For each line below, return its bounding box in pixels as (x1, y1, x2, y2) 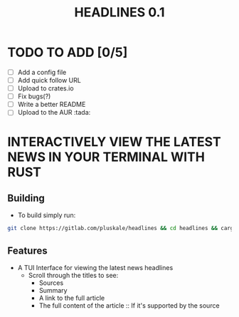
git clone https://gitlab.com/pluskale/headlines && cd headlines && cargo (7, 225, 237, 232)
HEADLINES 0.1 (74, 4, 165, 21)
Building (7, 192, 45, 204)
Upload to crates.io (17, 84, 74, 93)
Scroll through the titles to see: (28, 271, 119, 279)
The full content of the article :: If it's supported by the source (38, 301, 220, 310)
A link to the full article (38, 293, 105, 302)
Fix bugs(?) (17, 92, 51, 100)
